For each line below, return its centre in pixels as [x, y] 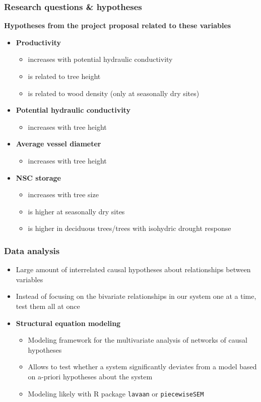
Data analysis [32, 250]
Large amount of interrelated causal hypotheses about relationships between [133, 269]
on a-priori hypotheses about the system [90, 376]
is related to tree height [64, 76]
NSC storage [38, 177]
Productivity [38, 42]
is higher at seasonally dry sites [76, 211]
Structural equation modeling [68, 323]
